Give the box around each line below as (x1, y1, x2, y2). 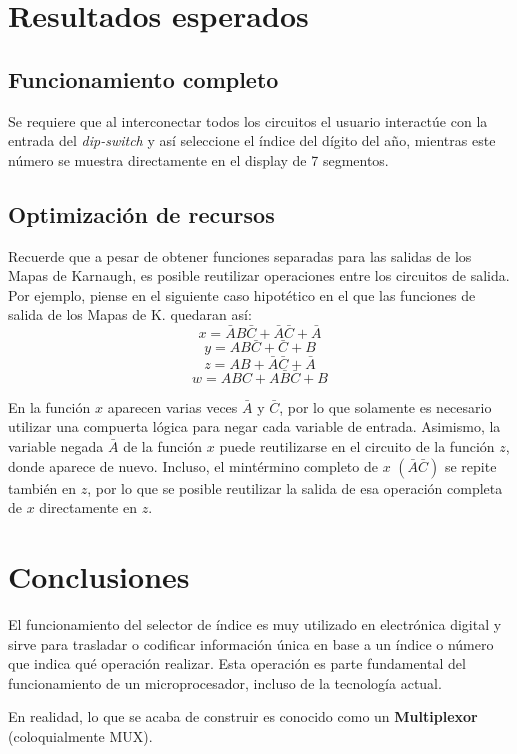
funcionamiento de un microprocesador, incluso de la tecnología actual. (8, 672, 442, 693)
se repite (444, 455, 497, 476)
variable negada (8, 436, 104, 456)
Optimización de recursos (8, 198, 275, 229)
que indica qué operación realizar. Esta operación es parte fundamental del (8, 653, 466, 674)
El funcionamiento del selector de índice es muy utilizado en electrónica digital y (8, 613, 502, 634)
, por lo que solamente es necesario (279, 396, 492, 417)
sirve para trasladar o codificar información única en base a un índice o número (8, 633, 494, 654)
